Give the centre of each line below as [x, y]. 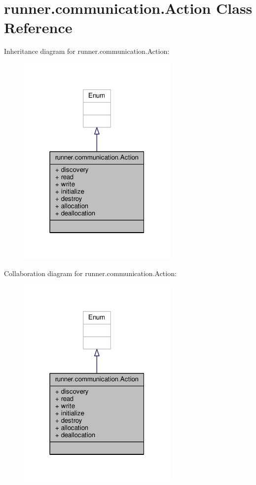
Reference [38, 27]
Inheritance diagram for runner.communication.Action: [87, 51]
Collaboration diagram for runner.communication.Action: [90, 273]
